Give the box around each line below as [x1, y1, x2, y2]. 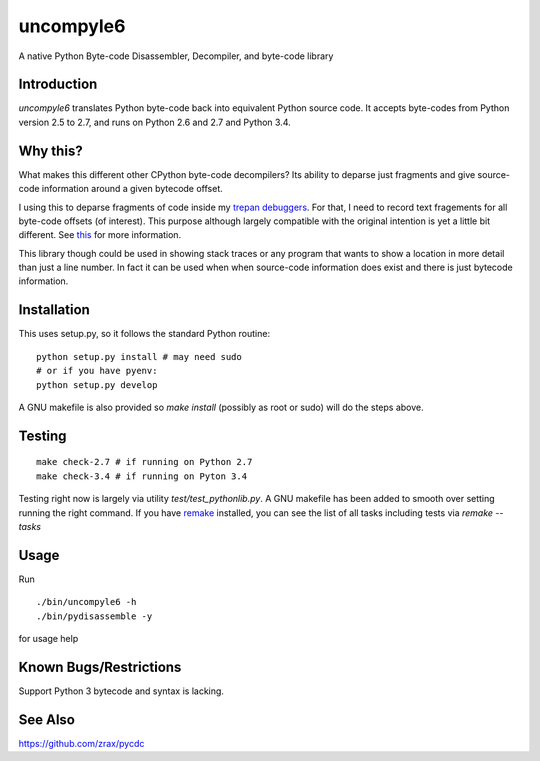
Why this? [18, 142, 84, 159]
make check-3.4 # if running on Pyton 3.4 [36, 470, 248, 482]
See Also [18, 711, 75, 728]
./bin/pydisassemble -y [36, 610, 153, 622]
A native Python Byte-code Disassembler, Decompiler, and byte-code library [18, 50, 334, 62]
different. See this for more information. [18, 229, 182, 241]
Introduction [18, 76, 98, 93]
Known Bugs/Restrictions [18, 658, 182, 675]
